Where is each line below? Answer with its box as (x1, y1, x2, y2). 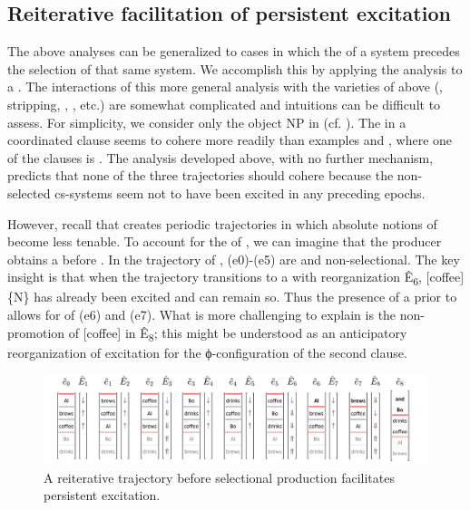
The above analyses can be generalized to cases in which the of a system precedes (7, 42, 460, 61)
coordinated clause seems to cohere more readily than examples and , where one (7, 130, 453, 149)
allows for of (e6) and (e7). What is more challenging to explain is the (7, 305, 397, 324)
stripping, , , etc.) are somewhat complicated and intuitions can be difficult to (7, 94, 441, 113)
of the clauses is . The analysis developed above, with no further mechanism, (7, 148, 434, 167)
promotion (7, 322, 65, 342)
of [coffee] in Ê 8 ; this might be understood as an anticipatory (68, 322, 407, 344)
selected (7, 183, 51, 202)
